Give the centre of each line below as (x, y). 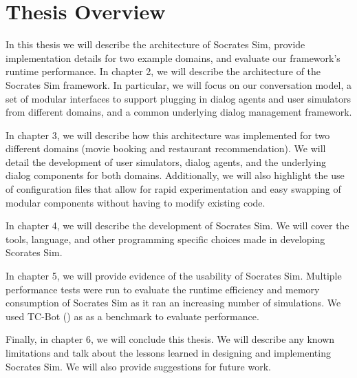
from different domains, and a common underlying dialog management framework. (179, 112)
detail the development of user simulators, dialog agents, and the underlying (166, 161)
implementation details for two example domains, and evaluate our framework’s (173, 57)
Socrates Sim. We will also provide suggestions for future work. (138, 366)
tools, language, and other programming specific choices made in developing (165, 239)
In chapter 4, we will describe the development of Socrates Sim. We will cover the (177, 225)
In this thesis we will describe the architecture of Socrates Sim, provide (155, 44)
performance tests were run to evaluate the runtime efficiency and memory (163, 289)
